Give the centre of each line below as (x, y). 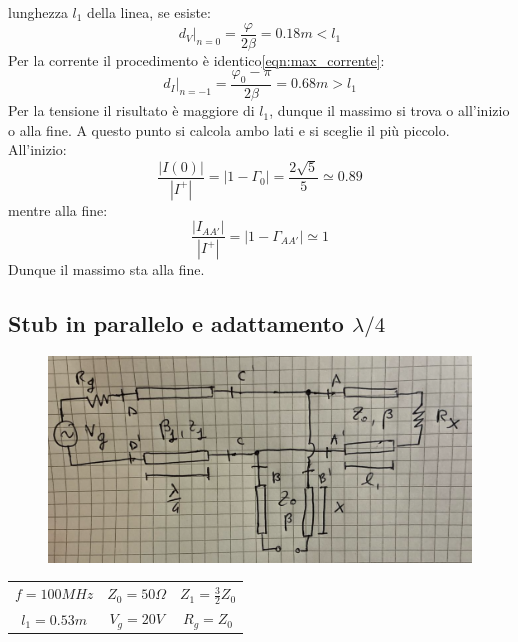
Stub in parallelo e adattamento (176, 323)
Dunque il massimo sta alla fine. (106, 269)
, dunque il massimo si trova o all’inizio (389, 110)
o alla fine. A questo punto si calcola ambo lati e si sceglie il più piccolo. (229, 129)
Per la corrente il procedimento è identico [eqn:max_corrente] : (196, 59)
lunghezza (38, 12)
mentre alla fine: (58, 209)
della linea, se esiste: (149, 12)
